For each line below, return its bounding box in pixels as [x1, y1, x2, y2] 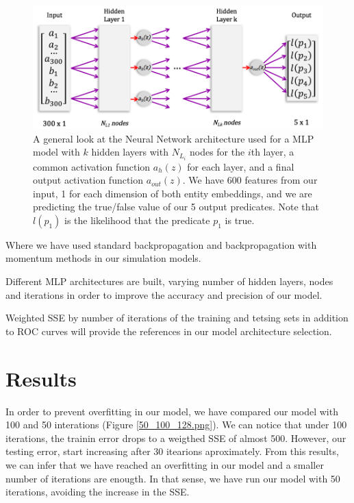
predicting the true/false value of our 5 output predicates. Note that [33, 199, 319, 214]
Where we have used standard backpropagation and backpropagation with [5, 237, 317, 251]
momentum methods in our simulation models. [5, 251, 201, 265]
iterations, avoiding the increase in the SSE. [5, 484, 190, 499]
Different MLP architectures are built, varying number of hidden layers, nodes [5, 274, 333, 289]
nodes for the [189, 145, 245, 159]
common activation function [33, 159, 151, 173]
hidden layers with [91, 145, 168, 159]
